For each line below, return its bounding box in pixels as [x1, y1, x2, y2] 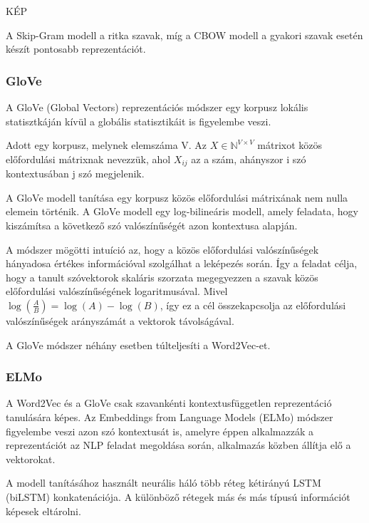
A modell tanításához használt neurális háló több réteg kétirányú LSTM [6, 475, 321, 490]
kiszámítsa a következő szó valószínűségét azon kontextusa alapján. [6, 218, 298, 233]
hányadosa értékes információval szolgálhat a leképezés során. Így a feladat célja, [6, 256, 358, 271]
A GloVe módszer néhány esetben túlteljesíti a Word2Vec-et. [6, 337, 271, 352]
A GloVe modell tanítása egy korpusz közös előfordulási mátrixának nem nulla [6, 190, 348, 204]
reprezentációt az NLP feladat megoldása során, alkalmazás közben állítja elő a [6, 437, 351, 452]
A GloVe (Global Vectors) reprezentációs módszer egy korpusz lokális [6, 100, 308, 114]
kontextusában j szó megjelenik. [6, 166, 145, 181]
